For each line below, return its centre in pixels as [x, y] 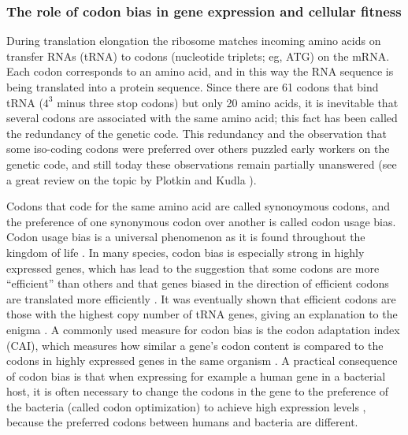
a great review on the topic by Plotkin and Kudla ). [132, 179]
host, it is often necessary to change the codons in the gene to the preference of [198, 391]
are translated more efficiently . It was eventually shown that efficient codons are [201, 298]
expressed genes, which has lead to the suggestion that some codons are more [193, 268]
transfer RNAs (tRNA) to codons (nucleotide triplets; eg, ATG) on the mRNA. [198, 56]
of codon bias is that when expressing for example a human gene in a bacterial [196, 376]
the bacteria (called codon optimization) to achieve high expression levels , [186, 406]
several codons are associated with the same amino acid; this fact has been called [202, 118]
